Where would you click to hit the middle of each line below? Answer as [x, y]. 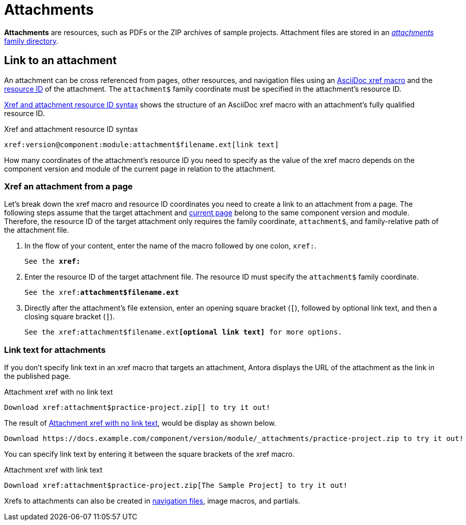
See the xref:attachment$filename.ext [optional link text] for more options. [183, 332]
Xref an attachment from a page [68, 186]
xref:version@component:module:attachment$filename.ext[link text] [142, 144]
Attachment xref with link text [53, 470]
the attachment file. [37, 230]
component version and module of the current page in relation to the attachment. [140, 169]
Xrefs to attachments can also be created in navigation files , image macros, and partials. [152, 501]
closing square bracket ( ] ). [70, 317]
